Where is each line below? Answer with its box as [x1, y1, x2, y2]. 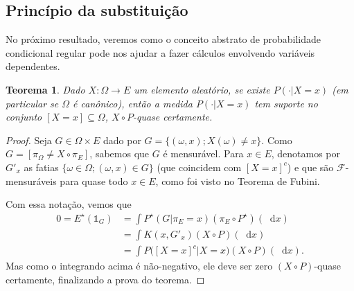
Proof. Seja [6, 132, 52, 147]
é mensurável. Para [163, 146, 244, 161]
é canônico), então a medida [73, 96, 193, 110]
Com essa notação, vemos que [6, 197, 132, 211]
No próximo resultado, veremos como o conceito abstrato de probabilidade [6, 32, 321, 46]
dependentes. [6, 59, 60, 73]
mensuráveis [6, 173, 57, 188]
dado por [103, 132, 141, 147]
